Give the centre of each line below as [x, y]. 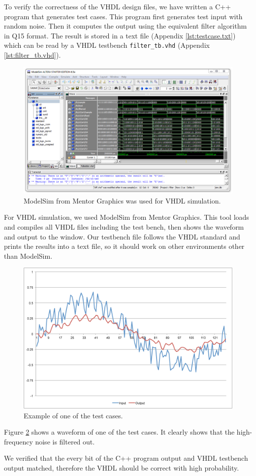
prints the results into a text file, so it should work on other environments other [124, 246]
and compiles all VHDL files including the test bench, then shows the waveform [124, 226]
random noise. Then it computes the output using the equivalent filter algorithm [126, 26]
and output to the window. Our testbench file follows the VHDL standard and [122, 236]
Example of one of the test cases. [73, 415]
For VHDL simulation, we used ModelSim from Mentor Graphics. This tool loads [127, 217]
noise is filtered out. [65, 441]
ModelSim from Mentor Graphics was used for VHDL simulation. [122, 200]
